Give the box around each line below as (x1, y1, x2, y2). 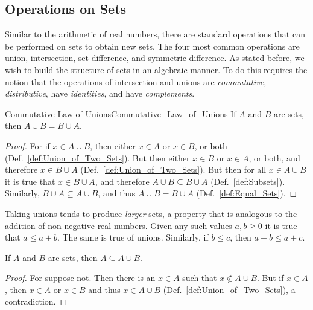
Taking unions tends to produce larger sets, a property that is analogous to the (5, 207, 297, 219)
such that (182, 271, 217, 284)
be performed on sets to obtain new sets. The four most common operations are (5, 39, 300, 52)
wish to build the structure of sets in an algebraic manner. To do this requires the (5, 63, 308, 76)
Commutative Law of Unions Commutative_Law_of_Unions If (5, 107, 236, 120)
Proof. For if (5, 139, 50, 152)
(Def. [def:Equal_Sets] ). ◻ (196, 187, 297, 199)
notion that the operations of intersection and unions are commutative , (5, 75, 267, 88)
